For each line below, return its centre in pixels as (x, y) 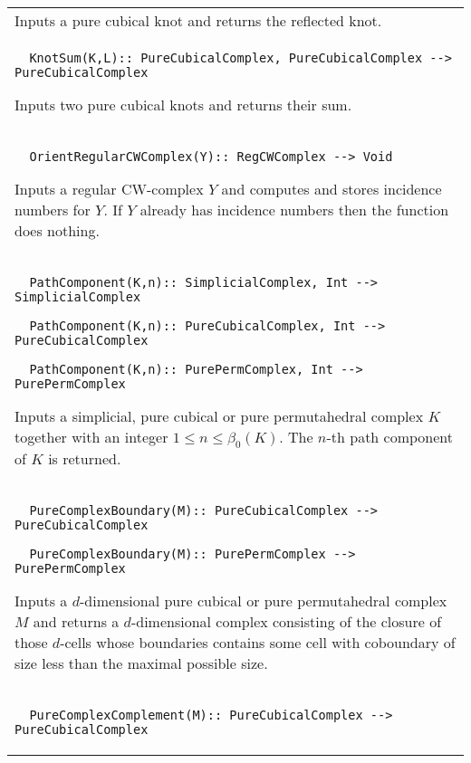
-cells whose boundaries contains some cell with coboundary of (258, 643)
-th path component (390, 437)
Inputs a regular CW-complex (109, 189)
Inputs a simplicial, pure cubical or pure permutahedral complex (219, 416)
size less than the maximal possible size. (141, 663)
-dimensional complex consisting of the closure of (286, 622)
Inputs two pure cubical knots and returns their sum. (183, 105)
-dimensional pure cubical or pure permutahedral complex (263, 601)
